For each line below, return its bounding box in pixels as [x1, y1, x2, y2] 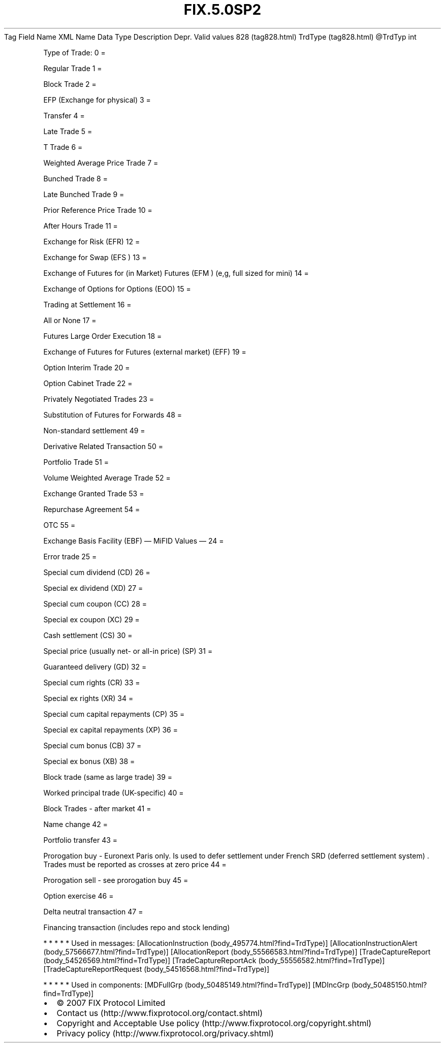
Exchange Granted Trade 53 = [43, 489, 144, 498]
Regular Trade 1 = [43, 64, 102, 73]
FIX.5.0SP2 [183, 1, 262, 18]
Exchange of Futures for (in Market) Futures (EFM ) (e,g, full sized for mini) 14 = [43, 268, 309, 277]
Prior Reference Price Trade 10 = [43, 205, 152, 214]
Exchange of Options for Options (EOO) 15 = [43, 284, 191, 293]
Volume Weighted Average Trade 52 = [43, 473, 171, 482]
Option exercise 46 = [43, 891, 114, 900]
